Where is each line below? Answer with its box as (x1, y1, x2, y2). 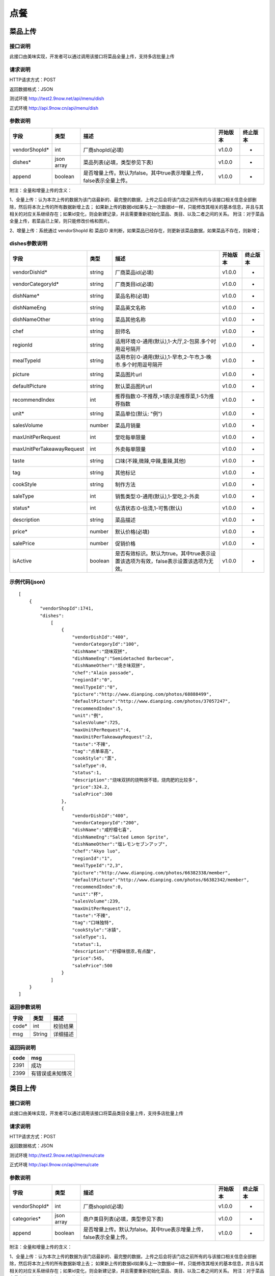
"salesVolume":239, (72, 898, 121, 904)
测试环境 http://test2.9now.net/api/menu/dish (9, 95, 104, 102)
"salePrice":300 (72, 791, 113, 797)
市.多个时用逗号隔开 (115, 361, 163, 368)
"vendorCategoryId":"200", (72, 820, 140, 825)
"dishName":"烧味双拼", (72, 648, 128, 654)
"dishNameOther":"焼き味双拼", (72, 662, 146, 669)
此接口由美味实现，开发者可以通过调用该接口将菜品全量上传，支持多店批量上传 (9, 54, 175, 60)
